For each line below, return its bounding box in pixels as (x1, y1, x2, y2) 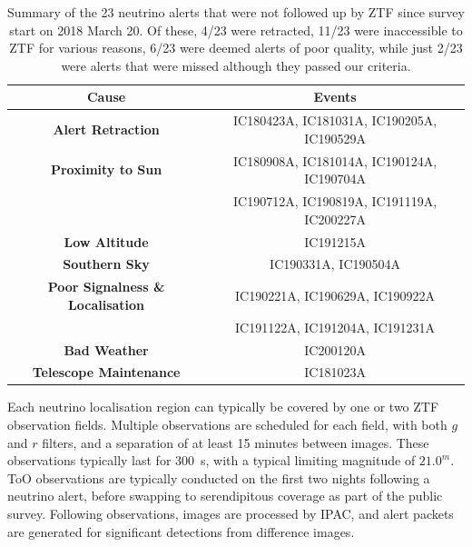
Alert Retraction (53, 120, 160, 139)
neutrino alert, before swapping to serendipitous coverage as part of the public (7, 486, 443, 505)
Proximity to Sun (50, 160, 162, 179)
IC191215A (304, 232, 366, 251)
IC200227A (304, 209, 366, 228)
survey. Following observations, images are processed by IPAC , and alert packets (7, 504, 454, 522)
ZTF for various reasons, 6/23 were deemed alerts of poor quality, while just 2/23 (9, 38, 463, 57)
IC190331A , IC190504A (270, 254, 400, 273)
